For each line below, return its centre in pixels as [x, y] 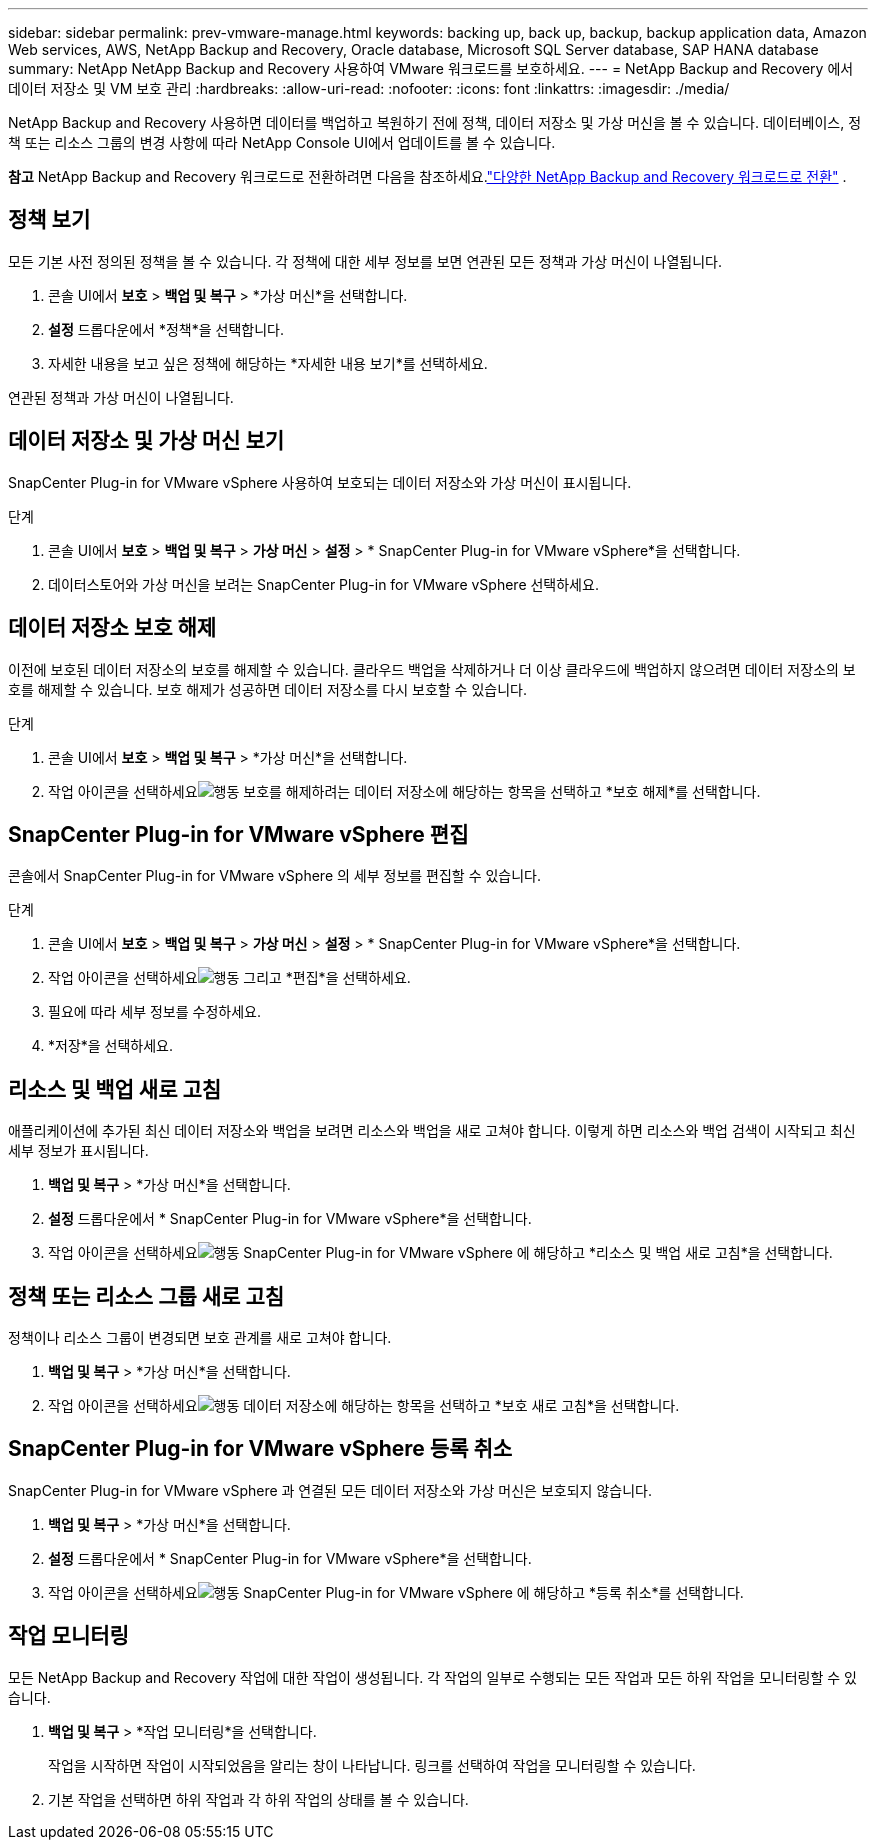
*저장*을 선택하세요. [111, 1046]
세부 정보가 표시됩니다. [78, 1151]
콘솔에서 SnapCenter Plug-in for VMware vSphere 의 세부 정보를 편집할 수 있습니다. [275, 876]
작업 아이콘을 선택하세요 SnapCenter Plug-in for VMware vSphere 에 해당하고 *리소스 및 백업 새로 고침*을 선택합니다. [440, 1253]
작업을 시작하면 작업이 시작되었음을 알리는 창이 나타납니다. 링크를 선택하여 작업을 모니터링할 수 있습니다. [372, 1765]
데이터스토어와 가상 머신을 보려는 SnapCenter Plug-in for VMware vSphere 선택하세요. [323, 584]
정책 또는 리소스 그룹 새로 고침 [146, 1296]
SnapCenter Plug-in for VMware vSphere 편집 [238, 834]
